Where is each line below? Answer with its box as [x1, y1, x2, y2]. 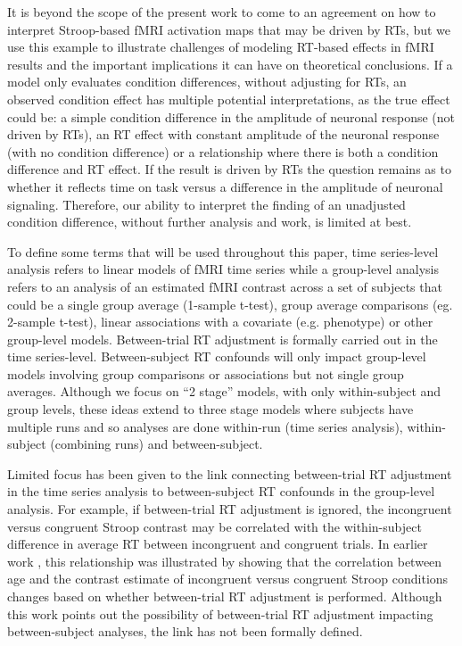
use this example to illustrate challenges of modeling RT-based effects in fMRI [7, 37, 434, 56]
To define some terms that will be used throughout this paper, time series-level [7, 242, 439, 261]
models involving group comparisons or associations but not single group [7, 364, 404, 383]
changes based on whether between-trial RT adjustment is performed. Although [7, 587, 442, 605]
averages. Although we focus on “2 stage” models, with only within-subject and [7, 382, 441, 401]
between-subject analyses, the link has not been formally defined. [7, 622, 363, 641]
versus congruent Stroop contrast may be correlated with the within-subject [7, 517, 422, 535]
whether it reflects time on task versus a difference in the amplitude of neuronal [7, 177, 443, 195]
